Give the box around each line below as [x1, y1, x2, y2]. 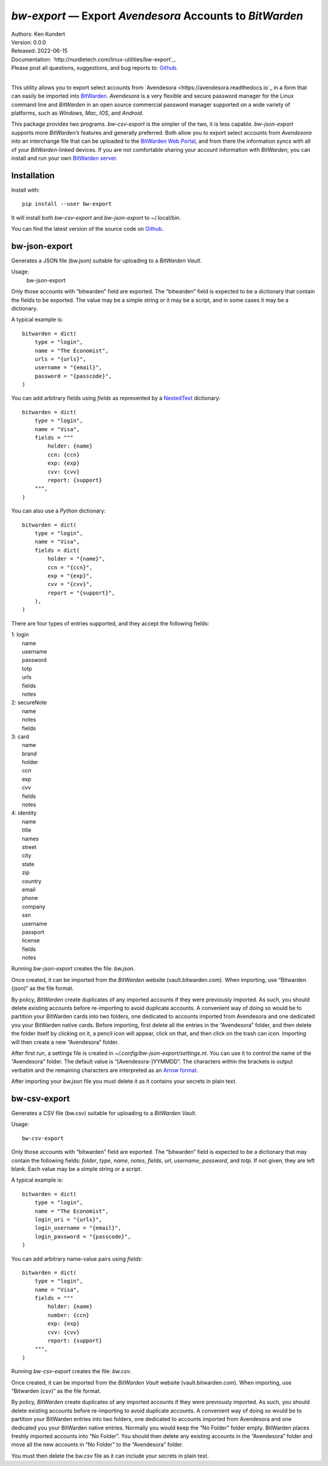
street [22, 844, 36, 850]
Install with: [11, 186, 40, 194]
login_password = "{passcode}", [34, 1233, 131, 1240]
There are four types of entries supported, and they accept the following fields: [11, 619, 210, 627]
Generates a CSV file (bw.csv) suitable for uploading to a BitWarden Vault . [11, 1110, 197, 1117]
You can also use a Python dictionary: [11, 507, 106, 514]
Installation [11, 170, 55, 180]
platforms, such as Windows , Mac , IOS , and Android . [11, 109, 144, 117]
